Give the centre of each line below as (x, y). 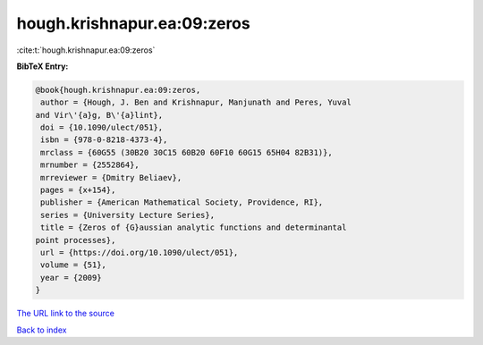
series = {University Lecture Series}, (127, 215)
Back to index (42, 330)
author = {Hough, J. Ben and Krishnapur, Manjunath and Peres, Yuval (196, 102)
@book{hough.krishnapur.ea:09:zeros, (118, 90)
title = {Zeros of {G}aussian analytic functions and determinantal (194, 227)
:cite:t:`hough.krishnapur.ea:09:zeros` (86, 50)
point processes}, (76, 240)
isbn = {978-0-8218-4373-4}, (104, 140)
